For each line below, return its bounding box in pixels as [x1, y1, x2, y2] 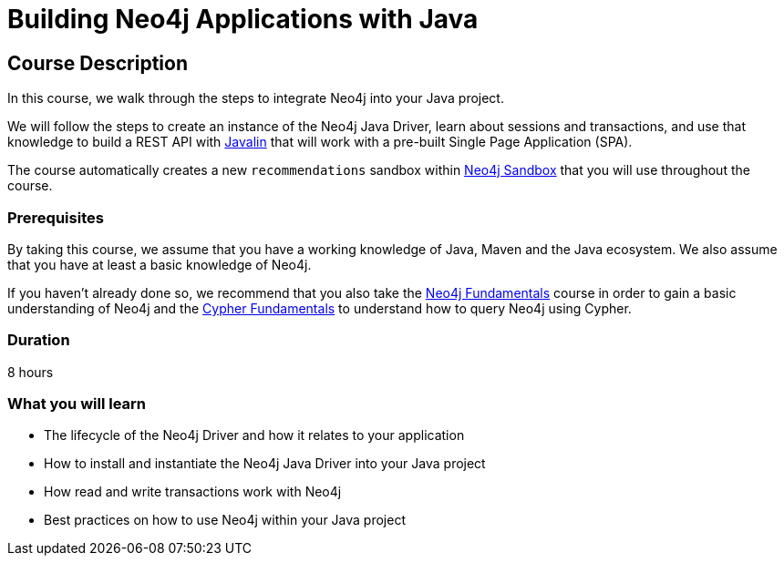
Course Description [7, 51, 188, 75]
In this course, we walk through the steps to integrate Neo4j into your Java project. [7, 90, 504, 107]
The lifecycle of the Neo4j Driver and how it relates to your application [44, 427, 465, 444]
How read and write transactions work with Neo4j [44, 484, 342, 500]
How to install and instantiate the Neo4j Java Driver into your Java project [44, 456, 486, 472]
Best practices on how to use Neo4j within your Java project [44, 512, 406, 528]
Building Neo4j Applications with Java [7, 4, 479, 35]
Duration [7, 331, 70, 350]
